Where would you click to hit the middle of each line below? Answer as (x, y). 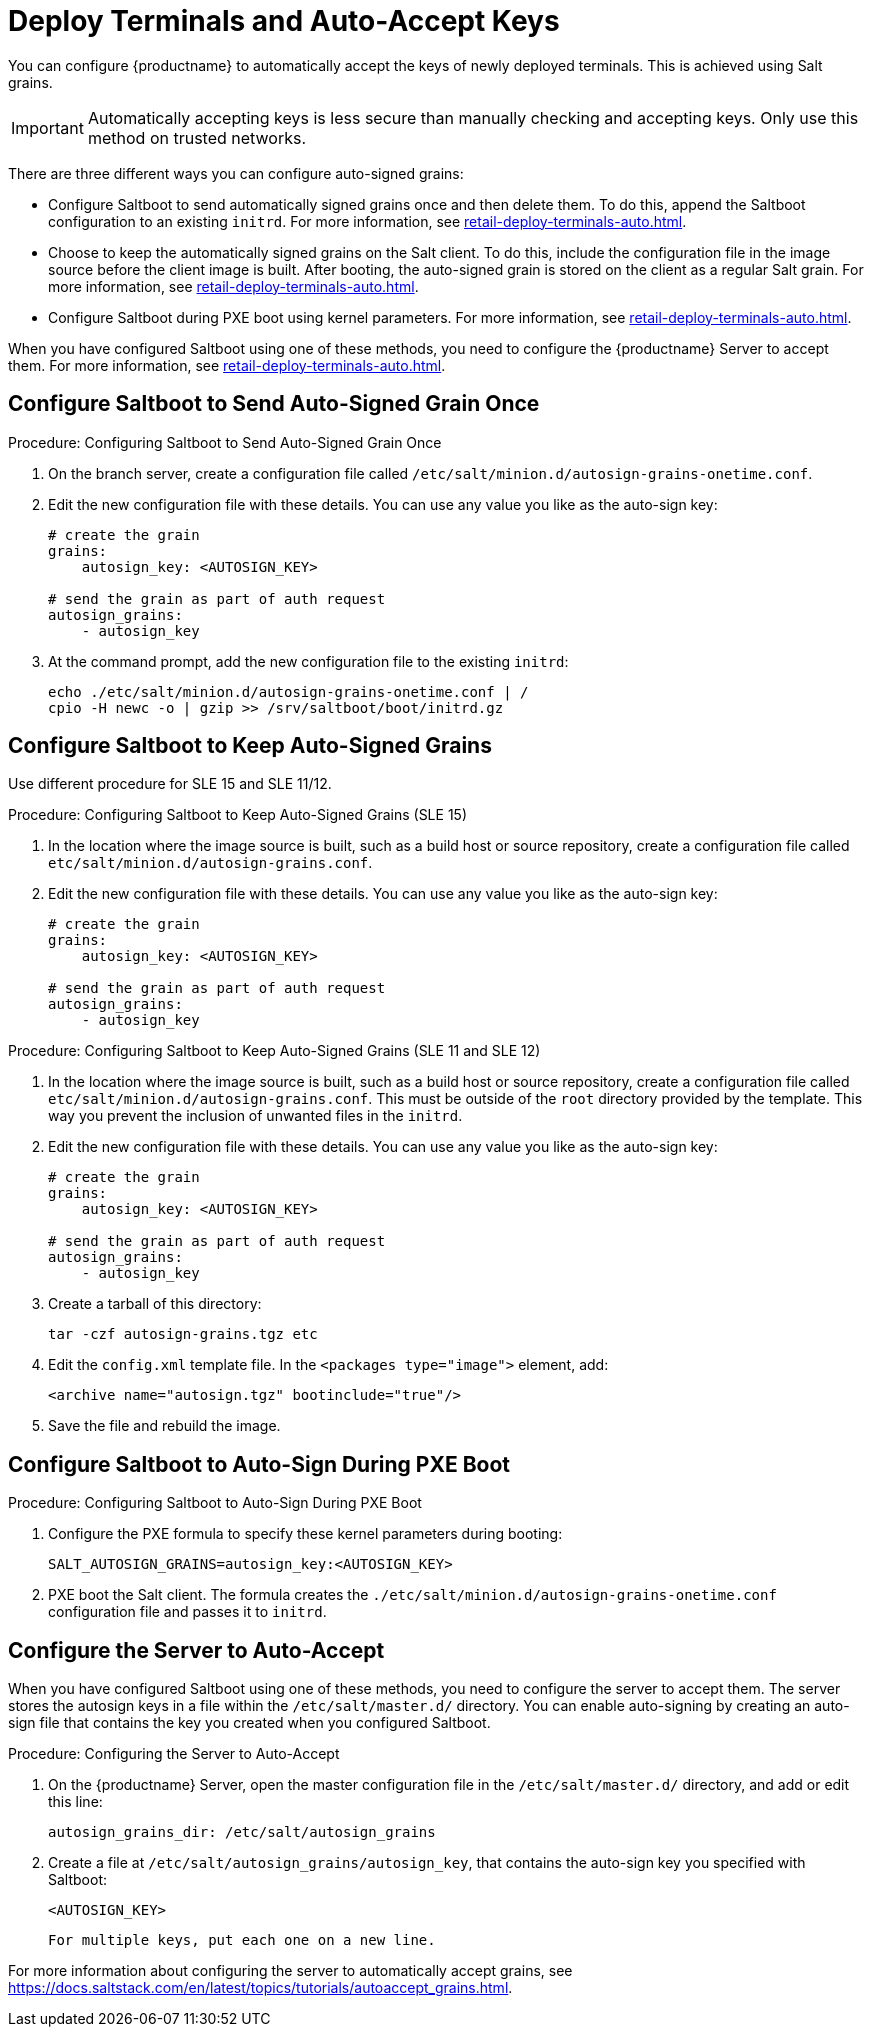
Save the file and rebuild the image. (164, 1426)
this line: (75, 1802)
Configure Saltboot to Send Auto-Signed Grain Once (274, 404)
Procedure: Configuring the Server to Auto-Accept (174, 1754)
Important (47, 127)
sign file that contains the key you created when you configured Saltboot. (249, 1723)
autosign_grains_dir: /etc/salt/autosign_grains (242, 1832)
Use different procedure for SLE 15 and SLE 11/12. (170, 784)
